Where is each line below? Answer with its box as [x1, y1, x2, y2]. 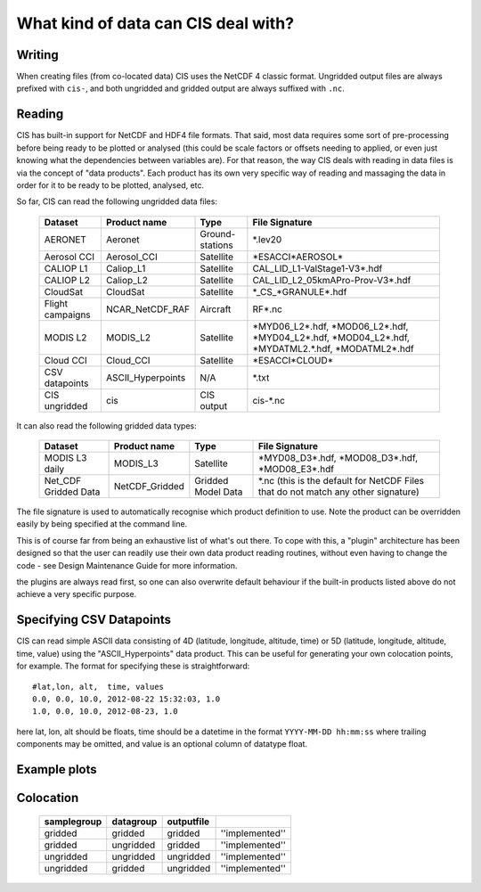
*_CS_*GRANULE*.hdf [252, 285, 347, 298]
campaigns [44, 308, 91, 321]
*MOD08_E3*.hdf [257, 463, 334, 476]
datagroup [111, 815, 158, 828]
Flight [44, 297, 69, 309]
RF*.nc [252, 303, 282, 315]
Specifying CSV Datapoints [16, 612, 172, 627]
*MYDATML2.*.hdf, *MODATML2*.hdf [252, 342, 414, 355]
